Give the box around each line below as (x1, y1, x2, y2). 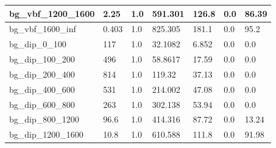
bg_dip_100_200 (9, 53, 75, 66)
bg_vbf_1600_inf (9, 22, 76, 35)
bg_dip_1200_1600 (9, 128, 83, 141)
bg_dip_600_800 (9, 98, 75, 110)
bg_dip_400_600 (9, 82, 75, 95)
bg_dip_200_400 (9, 67, 75, 80)
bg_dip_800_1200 (9, 113, 79, 126)
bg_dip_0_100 (9, 38, 66, 50)
